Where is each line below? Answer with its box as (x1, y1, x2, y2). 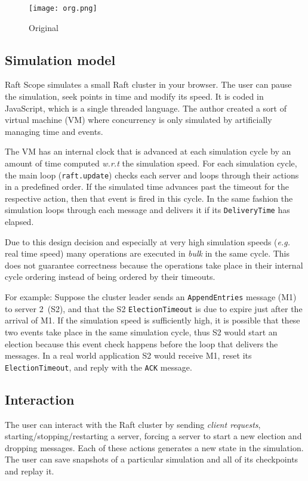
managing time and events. (5, 125, 103, 137)
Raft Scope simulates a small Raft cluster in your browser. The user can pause (5, 78, 292, 91)
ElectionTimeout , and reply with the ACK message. (5, 360, 192, 373)
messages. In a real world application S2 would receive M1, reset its (5, 349, 252, 362)
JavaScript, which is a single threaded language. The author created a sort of (5, 101, 287, 114)
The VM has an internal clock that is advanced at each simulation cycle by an (5, 145, 291, 158)
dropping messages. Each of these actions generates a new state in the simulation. (5, 441, 304, 454)
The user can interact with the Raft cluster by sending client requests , (5, 418, 261, 430)
